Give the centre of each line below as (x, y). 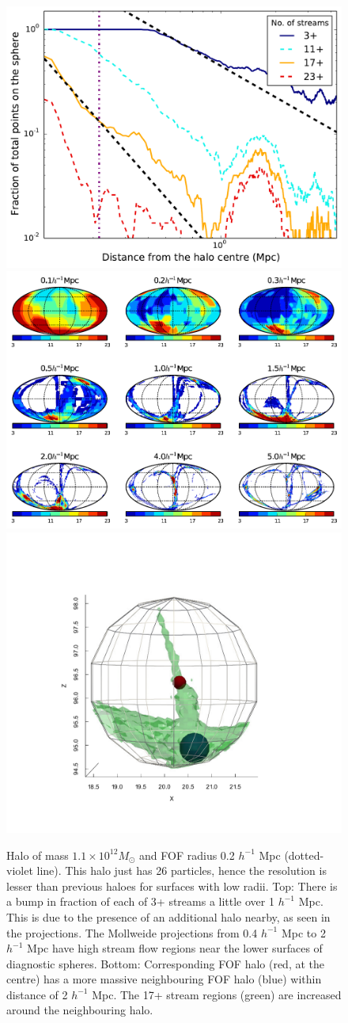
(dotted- (304, 855)
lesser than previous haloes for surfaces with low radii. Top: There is (172, 886)
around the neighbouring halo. (80, 1010)
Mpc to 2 (303, 932)
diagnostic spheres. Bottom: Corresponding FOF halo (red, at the (166, 963)
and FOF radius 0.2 (187, 855)
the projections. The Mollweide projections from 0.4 (132, 932)
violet (20, 870)
